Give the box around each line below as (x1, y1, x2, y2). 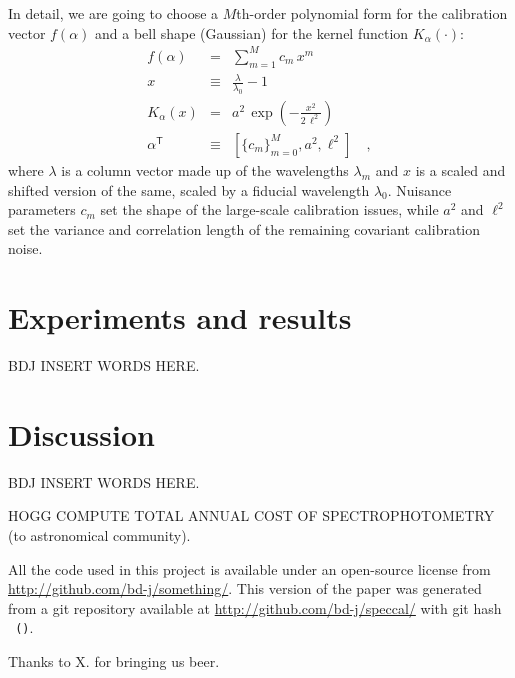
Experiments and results (8, 297, 352, 338)
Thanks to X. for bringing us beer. (8, 650, 220, 671)
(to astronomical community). (8, 524, 191, 545)
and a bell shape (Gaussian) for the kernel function (95, 22, 409, 43)
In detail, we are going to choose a (8, 3, 219, 23)
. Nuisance (387, 179, 452, 200)
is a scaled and (415, 159, 506, 180)
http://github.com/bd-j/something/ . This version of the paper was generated (8, 578, 482, 599)
